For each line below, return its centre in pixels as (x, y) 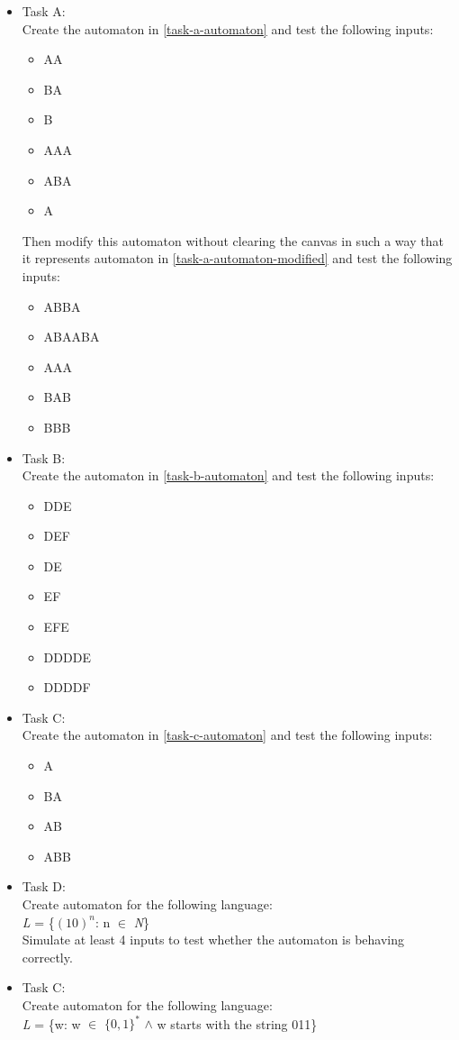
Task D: (44, 886)
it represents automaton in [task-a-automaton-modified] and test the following (237, 258)
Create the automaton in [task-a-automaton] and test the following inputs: (228, 28)
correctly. (47, 957)
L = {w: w (51, 1023)
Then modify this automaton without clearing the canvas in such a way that (233, 240)
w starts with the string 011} (237, 1023)
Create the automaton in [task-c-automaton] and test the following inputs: (227, 735)
